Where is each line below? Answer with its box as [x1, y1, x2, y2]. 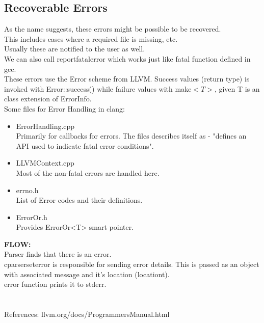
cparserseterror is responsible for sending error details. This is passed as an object [4, 259, 259, 270]
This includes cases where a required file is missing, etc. [4, 33, 178, 44]
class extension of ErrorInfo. [4, 93, 92, 104]
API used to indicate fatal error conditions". [16, 140, 154, 151]
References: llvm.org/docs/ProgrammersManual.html [4, 309, 170, 319]
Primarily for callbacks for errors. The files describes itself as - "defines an [16, 130, 247, 141]
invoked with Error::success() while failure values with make [4, 83, 192, 94]
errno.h [16, 184, 39, 195]
